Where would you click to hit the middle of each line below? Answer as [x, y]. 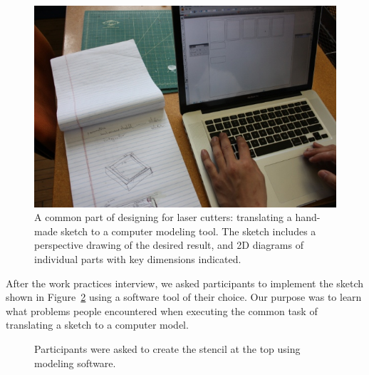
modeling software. [75, 363]
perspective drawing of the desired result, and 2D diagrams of [169, 245]
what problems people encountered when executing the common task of [162, 310]
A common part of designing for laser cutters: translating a [163, 217]
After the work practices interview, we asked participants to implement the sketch [185, 283]
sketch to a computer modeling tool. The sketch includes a [188, 231]
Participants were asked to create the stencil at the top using [167, 349]
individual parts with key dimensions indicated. [138, 259]
